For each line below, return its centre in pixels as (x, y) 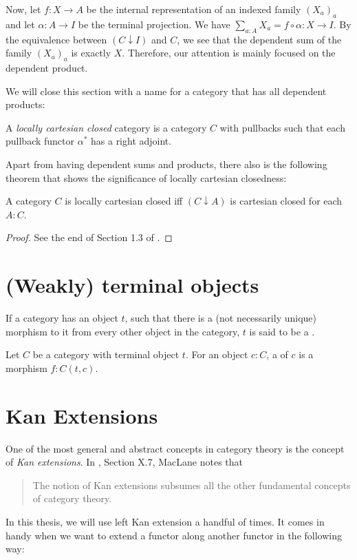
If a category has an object (62, 318)
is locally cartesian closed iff (124, 201)
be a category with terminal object (106, 354)
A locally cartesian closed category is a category (106, 127)
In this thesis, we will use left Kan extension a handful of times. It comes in (165, 521)
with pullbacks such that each (282, 127)
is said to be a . (282, 331)
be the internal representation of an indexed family (194, 9)
